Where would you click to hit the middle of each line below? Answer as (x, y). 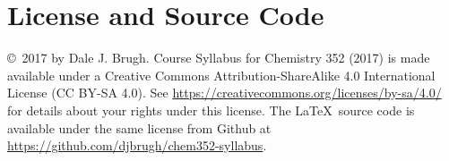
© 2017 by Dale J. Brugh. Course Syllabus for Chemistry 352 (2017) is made (219, 58)
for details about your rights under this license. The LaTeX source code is (211, 110)
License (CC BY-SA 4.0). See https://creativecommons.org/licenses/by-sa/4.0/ (224, 93)
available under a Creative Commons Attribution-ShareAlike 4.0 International (221, 75)
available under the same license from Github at (139, 127)
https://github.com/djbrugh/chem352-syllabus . (137, 145)
